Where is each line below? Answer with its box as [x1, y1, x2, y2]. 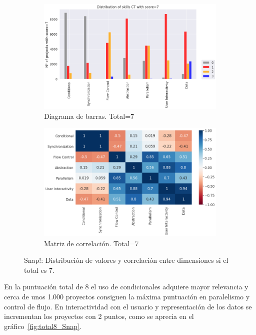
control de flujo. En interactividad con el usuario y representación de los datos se [4, 301, 252, 311]
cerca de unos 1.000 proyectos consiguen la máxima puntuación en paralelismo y [4, 291, 250, 301]
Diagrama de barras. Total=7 [44, 110, 134, 121]
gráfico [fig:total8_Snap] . [4, 320, 81, 331]
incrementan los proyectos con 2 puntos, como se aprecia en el [4, 311, 194, 321]
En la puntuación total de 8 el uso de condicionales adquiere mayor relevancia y [4, 281, 248, 292]
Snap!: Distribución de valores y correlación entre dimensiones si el [24, 255, 228, 265]
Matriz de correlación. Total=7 [44, 238, 139, 248]
